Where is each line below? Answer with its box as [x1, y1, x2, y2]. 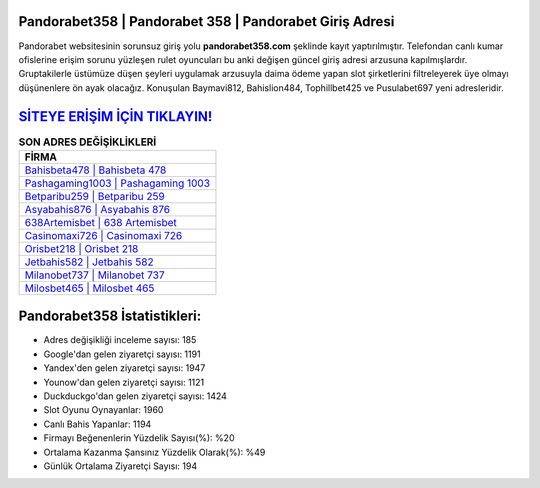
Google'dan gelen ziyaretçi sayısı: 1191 [43, 348, 201, 360]
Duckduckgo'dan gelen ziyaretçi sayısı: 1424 [43, 390, 227, 402]
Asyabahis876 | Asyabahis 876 [24, 202, 171, 216]
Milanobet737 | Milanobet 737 [24, 268, 165, 282]
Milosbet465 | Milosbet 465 [24, 281, 155, 295]
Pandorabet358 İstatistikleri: [18, 308, 202, 325]
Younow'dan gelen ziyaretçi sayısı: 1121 [43, 376, 205, 388]
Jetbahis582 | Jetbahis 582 [24, 255, 154, 269]
